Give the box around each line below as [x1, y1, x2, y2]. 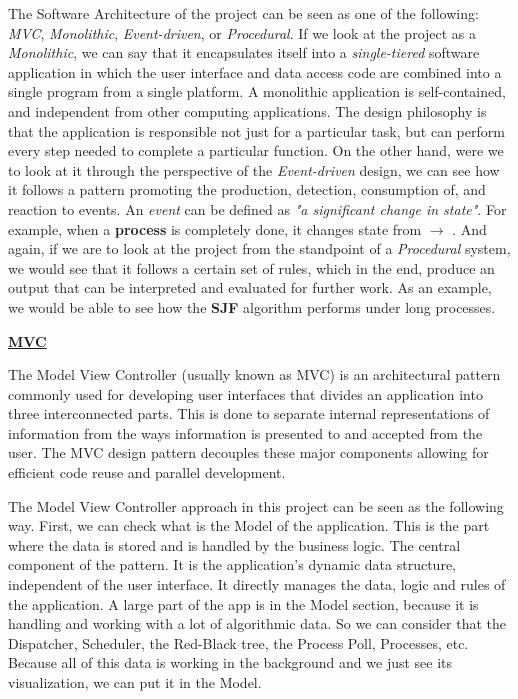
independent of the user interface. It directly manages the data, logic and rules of [8, 574, 506, 595]
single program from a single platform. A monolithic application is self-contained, [8, 81, 506, 102]
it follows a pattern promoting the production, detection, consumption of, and [8, 179, 486, 200]
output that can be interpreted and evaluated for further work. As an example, [8, 277, 492, 298]
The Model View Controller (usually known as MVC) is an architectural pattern [8, 364, 501, 385]
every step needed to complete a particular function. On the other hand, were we [8, 140, 504, 161]
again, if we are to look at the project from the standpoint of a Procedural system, [8, 238, 511, 259]
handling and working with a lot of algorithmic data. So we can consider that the [8, 613, 507, 634]
